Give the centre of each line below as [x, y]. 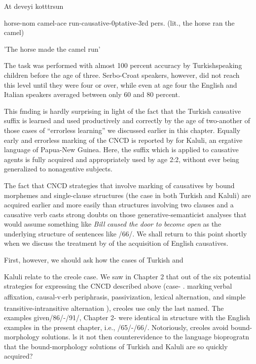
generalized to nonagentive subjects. [58, 169]
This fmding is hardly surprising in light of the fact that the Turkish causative [123, 111]
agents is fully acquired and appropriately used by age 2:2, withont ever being [122, 159]
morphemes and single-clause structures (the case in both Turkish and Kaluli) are [128, 195]
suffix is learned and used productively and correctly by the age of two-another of [127, 120]
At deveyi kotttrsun [34, 6]
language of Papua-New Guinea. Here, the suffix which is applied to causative [121, 149]
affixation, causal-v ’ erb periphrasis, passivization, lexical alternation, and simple [125, 298]
